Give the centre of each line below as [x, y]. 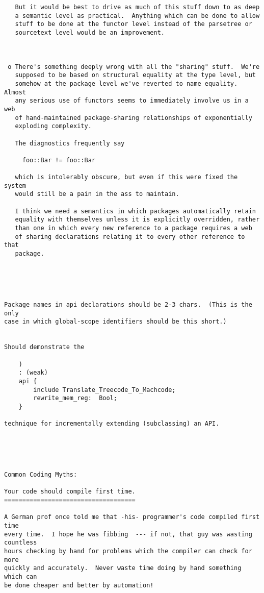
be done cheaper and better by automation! [79, 585]
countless [21, 543]
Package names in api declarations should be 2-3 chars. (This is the [128, 304]
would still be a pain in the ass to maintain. [97, 194]
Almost [15, 92]
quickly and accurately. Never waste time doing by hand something [123, 568]
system [15, 186]
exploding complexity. [53, 126]
